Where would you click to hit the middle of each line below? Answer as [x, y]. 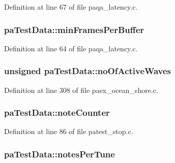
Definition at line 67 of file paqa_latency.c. [71, 7]
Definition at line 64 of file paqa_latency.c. [71, 48]
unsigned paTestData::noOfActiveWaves [88, 71]
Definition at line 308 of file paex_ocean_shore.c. [81, 90]
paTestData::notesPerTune [60, 154]
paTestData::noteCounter [57, 112]
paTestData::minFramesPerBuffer [74, 29]
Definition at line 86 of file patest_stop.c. [69, 131]
